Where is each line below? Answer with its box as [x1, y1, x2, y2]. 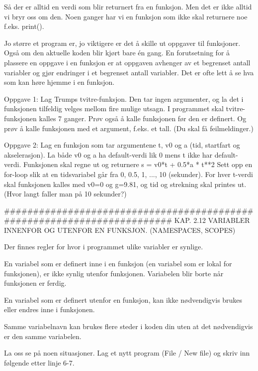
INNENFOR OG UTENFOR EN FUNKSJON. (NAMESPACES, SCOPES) [4, 224, 236, 235]
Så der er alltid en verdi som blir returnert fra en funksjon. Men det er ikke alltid [4, 1, 252, 11]
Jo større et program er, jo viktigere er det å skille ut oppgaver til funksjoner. [4, 37, 241, 48]
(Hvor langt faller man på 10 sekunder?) [4, 188, 127, 199]
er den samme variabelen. [4, 331, 82, 341]
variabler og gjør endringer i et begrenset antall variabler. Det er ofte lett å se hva [4, 67, 254, 77]
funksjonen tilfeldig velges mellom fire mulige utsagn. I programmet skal [4, 103, 224, 114]
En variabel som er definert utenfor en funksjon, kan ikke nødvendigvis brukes [4, 294, 243, 305]
